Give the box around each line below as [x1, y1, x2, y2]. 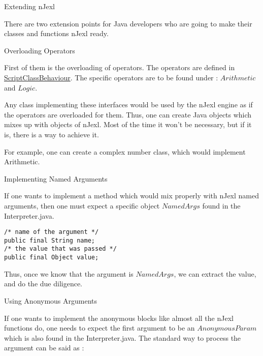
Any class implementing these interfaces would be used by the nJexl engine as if [4, 99, 253, 110]
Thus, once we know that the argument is [4, 268, 134, 279]
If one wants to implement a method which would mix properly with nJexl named [4, 190, 259, 201]
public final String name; [4, 236, 95, 244]
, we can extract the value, [174, 268, 256, 279]
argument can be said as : [4, 342, 84, 353]
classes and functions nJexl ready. [4, 28, 109, 39]
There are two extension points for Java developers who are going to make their [4, 18, 252, 28]
